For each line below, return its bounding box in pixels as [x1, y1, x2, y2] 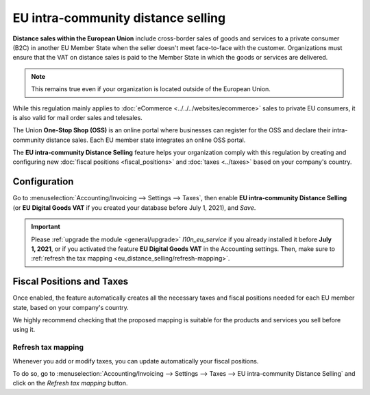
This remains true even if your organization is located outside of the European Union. [31, 85, 271, 93]
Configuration [12, 176, 74, 188]
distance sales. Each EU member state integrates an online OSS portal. [45, 136, 246, 144]
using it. [12, 326, 36, 334]
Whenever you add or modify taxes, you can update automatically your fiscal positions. [12, 357, 259, 365]
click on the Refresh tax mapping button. [12, 379, 128, 387]
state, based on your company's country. [12, 303, 129, 311]
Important [31, 223, 61, 231]
